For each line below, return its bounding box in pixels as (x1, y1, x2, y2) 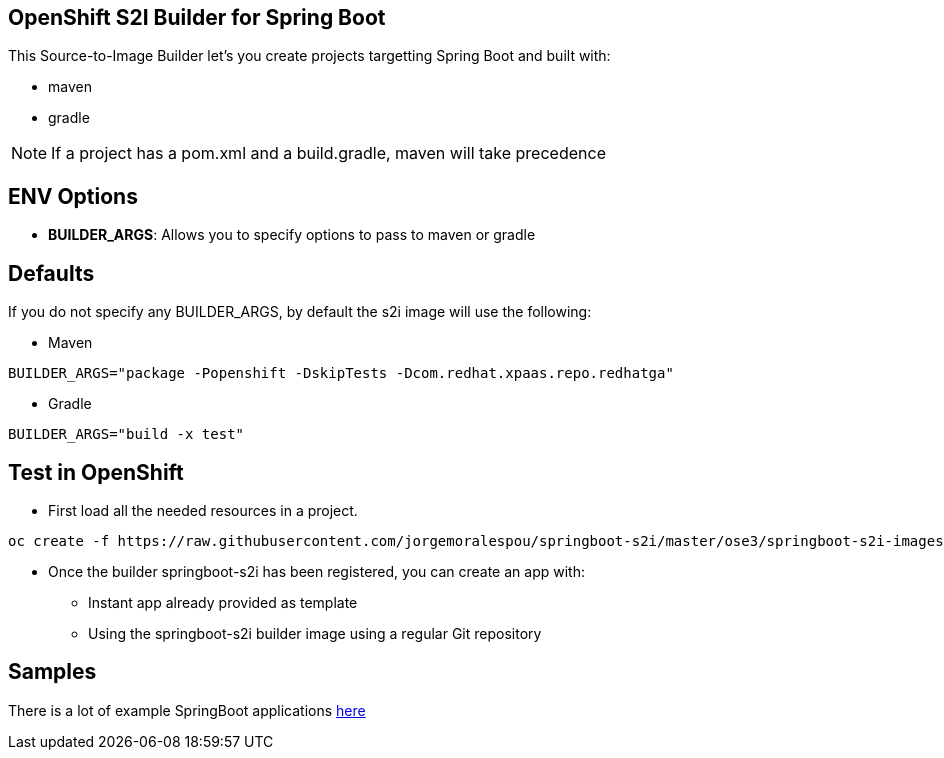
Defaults (8, 260, 95, 286)
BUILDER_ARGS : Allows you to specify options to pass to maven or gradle (48, 226, 536, 244)
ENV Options (8, 183, 138, 209)
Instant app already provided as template (88, 593, 358, 611)
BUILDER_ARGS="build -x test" (8, 426, 245, 443)
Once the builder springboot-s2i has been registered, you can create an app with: (48, 562, 585, 580)
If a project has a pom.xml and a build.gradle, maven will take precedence (51, 143, 606, 164)
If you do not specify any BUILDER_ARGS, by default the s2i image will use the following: (8, 303, 592, 321)
